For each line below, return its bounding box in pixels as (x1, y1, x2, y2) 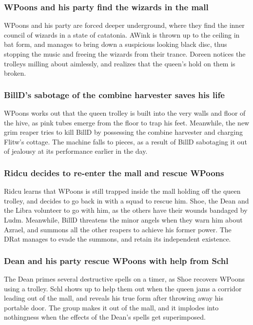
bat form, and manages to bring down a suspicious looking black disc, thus (4, 39, 227, 49)
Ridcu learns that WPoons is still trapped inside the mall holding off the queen (4, 186, 241, 196)
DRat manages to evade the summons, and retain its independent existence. (4, 234, 231, 244)
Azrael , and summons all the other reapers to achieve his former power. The (4, 224, 232, 234)
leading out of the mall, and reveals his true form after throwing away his (4, 293, 223, 303)
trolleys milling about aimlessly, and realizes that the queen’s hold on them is (4, 58, 235, 68)
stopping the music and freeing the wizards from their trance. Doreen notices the (4, 49, 246, 59)
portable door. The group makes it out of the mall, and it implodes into (4, 302, 219, 312)
